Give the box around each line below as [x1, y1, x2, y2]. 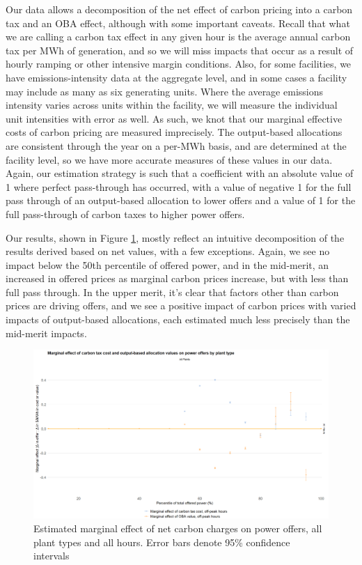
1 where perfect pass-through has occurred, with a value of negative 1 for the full [6, 179, 352, 194]
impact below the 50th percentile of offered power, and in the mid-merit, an [6, 257, 329, 272]
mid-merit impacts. [6, 325, 87, 340]
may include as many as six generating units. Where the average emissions [6, 84, 323, 98]
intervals [33, 548, 70, 563]
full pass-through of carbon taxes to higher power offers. [6, 206, 245, 221]
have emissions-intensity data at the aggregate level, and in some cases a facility [6, 70, 347, 84]
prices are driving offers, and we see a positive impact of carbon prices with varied [6, 298, 356, 313]
